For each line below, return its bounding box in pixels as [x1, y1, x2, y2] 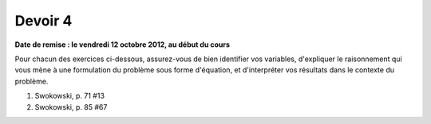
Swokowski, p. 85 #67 [34, 102, 108, 111]
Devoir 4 [14, 12, 73, 29]
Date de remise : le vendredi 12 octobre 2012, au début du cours [14, 40, 231, 49]
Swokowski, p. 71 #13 [34, 91, 105, 101]
